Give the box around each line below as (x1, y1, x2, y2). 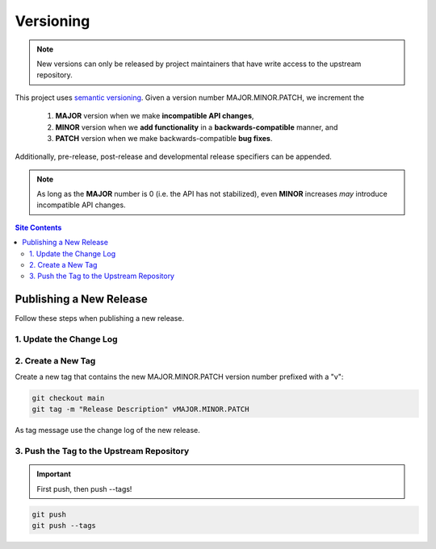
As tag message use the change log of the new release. (15, 426, 201, 435)
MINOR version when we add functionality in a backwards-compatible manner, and (55, 122, 338, 132)
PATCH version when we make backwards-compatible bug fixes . (55, 133, 273, 143)
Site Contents (15, 223, 62, 232)
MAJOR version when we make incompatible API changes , (55, 111, 254, 121)
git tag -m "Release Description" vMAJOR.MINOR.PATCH (31, 405, 249, 414)
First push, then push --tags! (36, 484, 132, 493)
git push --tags (31, 521, 97, 530)
